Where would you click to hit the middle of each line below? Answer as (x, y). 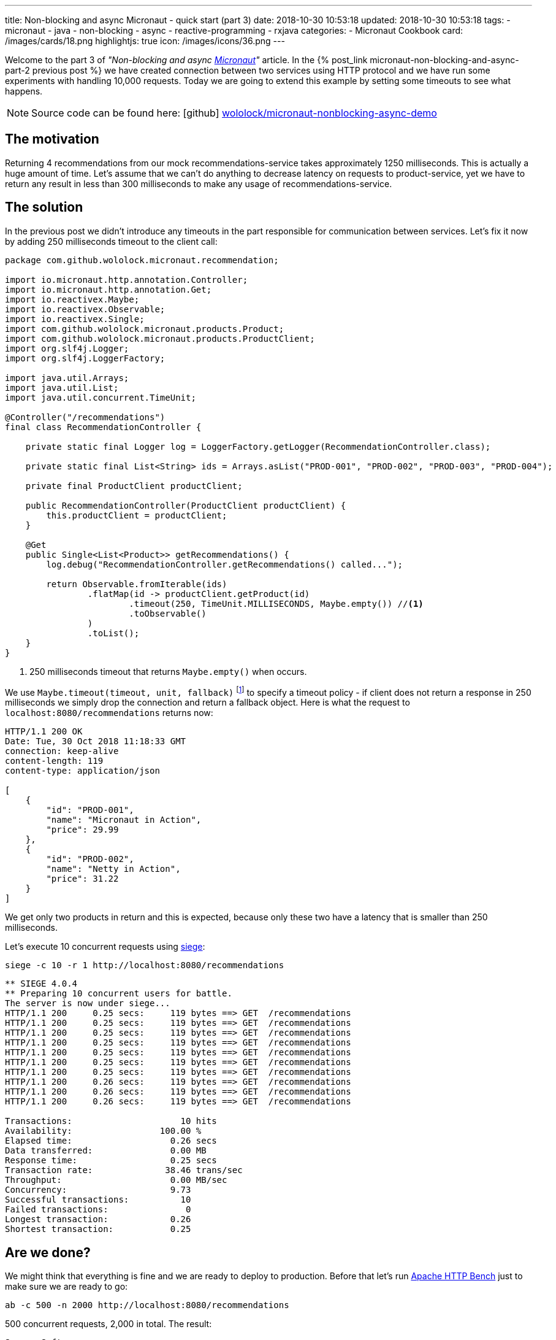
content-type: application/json (82, 771)
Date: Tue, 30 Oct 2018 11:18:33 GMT (96, 741)
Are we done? (48, 1252)
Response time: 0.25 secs (111, 1161)
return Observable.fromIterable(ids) (137, 584)
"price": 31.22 (82, 879)
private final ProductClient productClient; (134, 486)
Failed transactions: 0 (98, 1210)
